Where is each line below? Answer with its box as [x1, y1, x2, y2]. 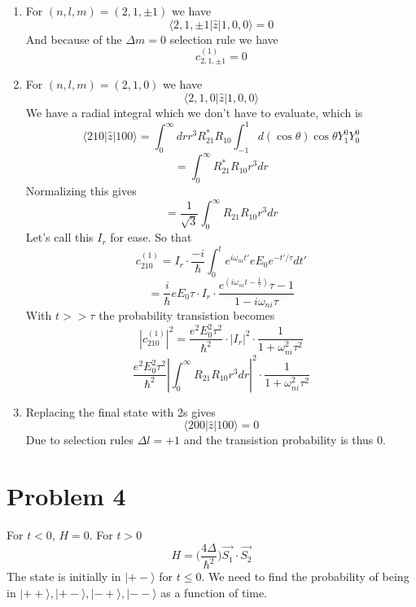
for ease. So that [110, 229, 192, 246]
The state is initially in [7, 568, 121, 585]
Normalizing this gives [25, 182, 137, 199]
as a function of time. [160, 583, 268, 600]
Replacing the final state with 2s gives [25, 403, 216, 420]
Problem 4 [7, 479, 126, 513]
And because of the [25, 30, 122, 47]
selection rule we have [169, 30, 278, 47]
